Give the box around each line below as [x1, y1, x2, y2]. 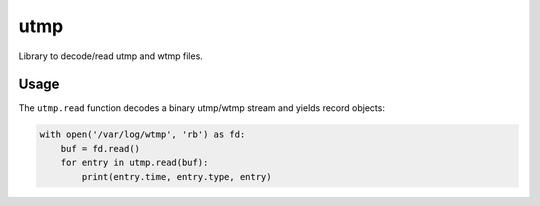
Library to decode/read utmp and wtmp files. [18, 50, 204, 62]
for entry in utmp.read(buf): [60, 157, 209, 169]
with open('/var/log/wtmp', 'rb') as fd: [39, 129, 246, 140]
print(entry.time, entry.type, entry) [81, 171, 272, 182]
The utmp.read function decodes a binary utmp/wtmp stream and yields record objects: [18, 102, 385, 114]
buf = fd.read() [60, 143, 140, 154]
